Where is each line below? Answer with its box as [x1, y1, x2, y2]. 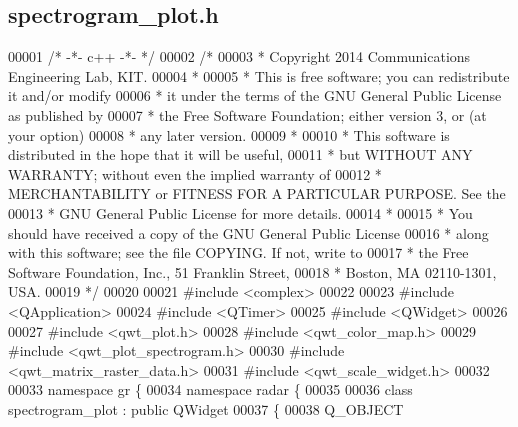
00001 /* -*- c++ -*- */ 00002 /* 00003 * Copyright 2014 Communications [8, 46, 471, 67]
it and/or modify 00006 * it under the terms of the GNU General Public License [8, 85, 502, 106]
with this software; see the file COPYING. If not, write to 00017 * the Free [8, 242, 469, 263]
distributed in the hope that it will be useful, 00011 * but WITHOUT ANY [8, 144, 473, 165]
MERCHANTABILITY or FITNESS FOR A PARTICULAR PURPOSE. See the [8, 183, 506, 204]
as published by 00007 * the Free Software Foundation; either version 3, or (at [8, 104, 487, 125]
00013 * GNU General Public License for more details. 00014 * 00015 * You [8, 202, 473, 223]
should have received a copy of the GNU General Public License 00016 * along [8, 222, 489, 243]
